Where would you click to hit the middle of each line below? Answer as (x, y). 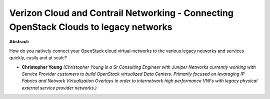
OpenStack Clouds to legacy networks (91, 27)
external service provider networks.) (59, 88)
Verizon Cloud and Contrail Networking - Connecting (121, 13)
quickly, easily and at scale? (38, 58)
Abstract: (19, 42)
